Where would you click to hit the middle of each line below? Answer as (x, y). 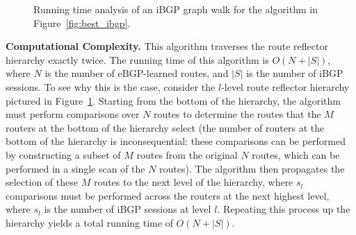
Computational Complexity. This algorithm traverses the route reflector (167, 46)
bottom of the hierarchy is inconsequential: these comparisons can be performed (176, 141)
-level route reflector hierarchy (285, 86)
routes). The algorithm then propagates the (252, 168)
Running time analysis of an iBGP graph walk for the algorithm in (176, 9)
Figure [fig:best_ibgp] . (82, 23)
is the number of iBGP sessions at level (128, 209)
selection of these (42, 182)
